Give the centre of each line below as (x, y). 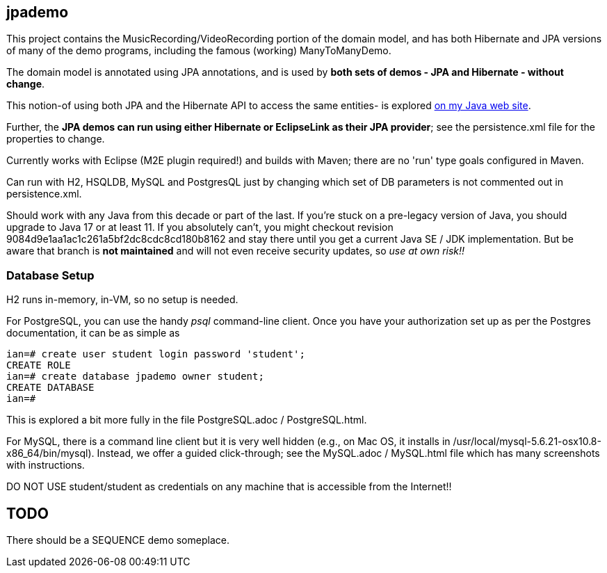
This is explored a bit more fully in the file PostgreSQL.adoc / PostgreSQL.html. (187, 420)
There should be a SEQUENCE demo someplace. (118, 540)
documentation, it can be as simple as (93, 333)
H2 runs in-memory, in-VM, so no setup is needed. (122, 300)
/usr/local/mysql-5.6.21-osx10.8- (527, 442)
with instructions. (46, 465)
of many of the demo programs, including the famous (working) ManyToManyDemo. (199, 51)
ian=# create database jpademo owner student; (135, 377)
